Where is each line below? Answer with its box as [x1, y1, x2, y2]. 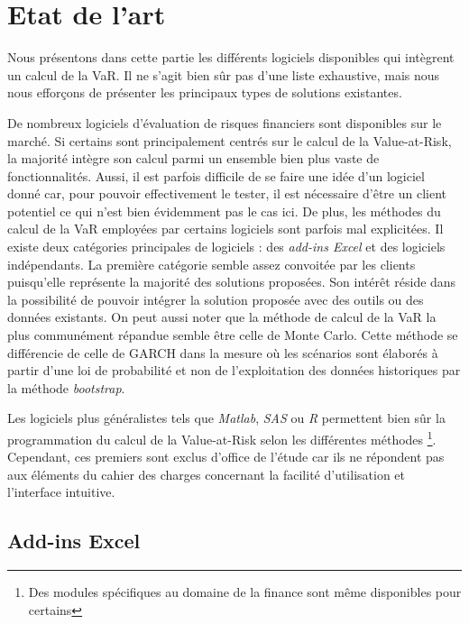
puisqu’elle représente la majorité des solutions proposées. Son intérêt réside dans [7, 272, 456, 291]
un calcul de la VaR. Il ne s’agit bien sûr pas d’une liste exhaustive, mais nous [7, 65, 440, 84]
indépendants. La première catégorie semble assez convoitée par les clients [7, 254, 416, 273]
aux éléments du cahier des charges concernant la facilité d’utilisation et [7, 464, 406, 483]
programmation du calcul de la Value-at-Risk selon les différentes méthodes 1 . [7, 427, 437, 448]
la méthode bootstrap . [7, 378, 125, 397]
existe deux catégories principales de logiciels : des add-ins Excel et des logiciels [7, 237, 446, 256]
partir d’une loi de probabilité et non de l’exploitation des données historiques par [7, 361, 461, 380]
